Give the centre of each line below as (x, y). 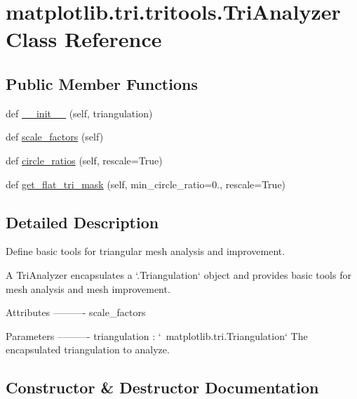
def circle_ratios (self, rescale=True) (84, 160)
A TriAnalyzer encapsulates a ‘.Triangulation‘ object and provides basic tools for (178, 274)
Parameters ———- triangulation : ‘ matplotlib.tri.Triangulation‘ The (157, 335)
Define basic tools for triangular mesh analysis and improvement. (146, 251)
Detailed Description (82, 222)
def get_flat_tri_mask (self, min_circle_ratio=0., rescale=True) (146, 184)
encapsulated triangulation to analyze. (88, 349)
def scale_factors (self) (55, 137)
